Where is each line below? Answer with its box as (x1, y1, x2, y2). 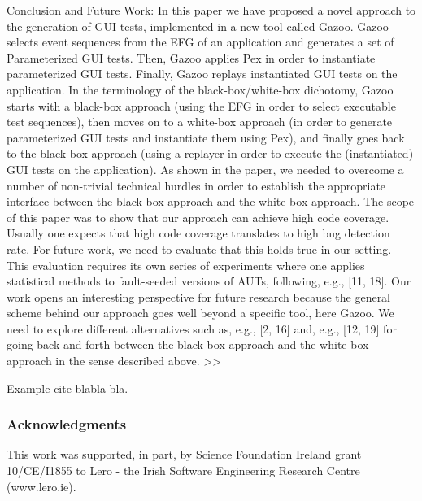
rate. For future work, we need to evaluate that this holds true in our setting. (7, 240, 392, 257)
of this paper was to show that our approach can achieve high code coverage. (7, 208, 389, 225)
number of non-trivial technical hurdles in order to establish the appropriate (7, 176, 386, 194)
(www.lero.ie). (7, 477, 76, 494)
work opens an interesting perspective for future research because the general (7, 288, 391, 305)
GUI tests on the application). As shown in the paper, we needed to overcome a (7, 160, 404, 177)
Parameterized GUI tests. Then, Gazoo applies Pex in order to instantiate (7, 49, 376, 66)
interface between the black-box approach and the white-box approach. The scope (7, 193, 415, 210)
